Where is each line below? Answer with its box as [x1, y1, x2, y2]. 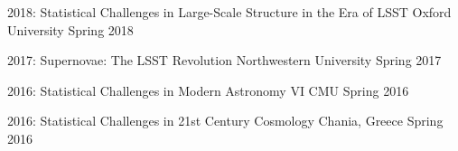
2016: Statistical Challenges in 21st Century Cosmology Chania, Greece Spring [7, 111, 444, 130]
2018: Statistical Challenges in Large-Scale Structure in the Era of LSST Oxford [7, 3, 452, 21]
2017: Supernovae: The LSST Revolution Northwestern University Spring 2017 [7, 51, 442, 70]
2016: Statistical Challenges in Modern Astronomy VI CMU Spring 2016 [7, 80, 409, 99]
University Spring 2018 [7, 20, 134, 39]
